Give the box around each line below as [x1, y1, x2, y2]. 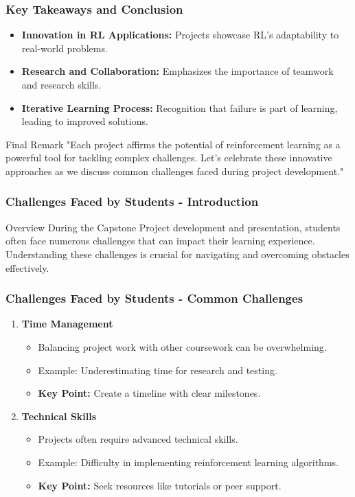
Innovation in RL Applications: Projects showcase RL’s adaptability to [21, 27, 339, 42]
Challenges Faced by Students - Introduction [5, 193, 259, 210]
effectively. [5, 260, 49, 275]
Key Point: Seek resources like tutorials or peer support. [38, 478, 282, 492]
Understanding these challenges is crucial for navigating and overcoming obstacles [5, 246, 350, 261]
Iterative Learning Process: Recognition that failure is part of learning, [21, 100, 338, 115]
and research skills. [21, 78, 102, 91]
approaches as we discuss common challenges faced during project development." [5, 163, 344, 178]
